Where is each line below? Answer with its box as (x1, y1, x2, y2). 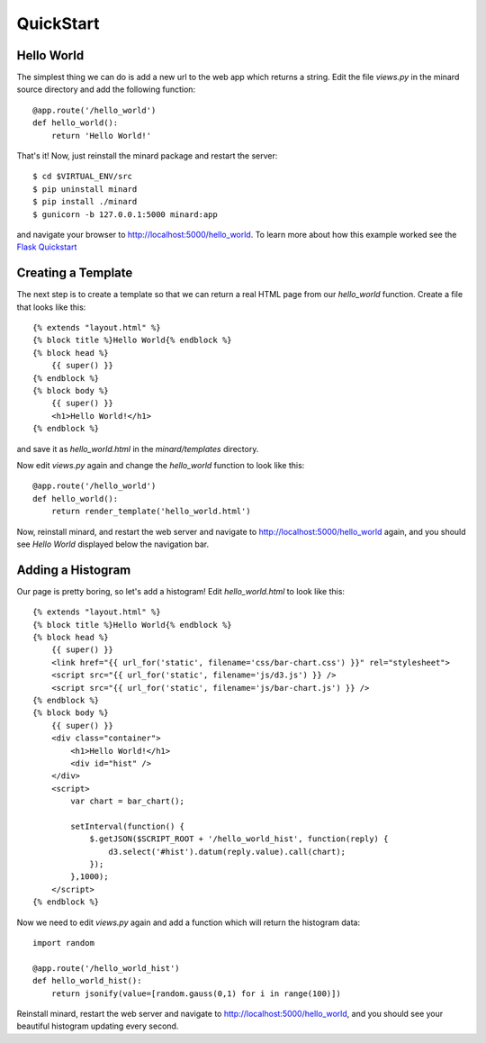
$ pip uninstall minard (32, 184, 138, 194)
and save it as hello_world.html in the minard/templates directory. (16, 443, 259, 454)
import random (32, 938, 94, 948)
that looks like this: (16, 302, 86, 313)
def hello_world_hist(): (32, 975, 142, 986)
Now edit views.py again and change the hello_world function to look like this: (16, 459, 305, 470)
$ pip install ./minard (32, 196, 138, 207)
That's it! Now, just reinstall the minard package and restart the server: (16, 150, 278, 161)
